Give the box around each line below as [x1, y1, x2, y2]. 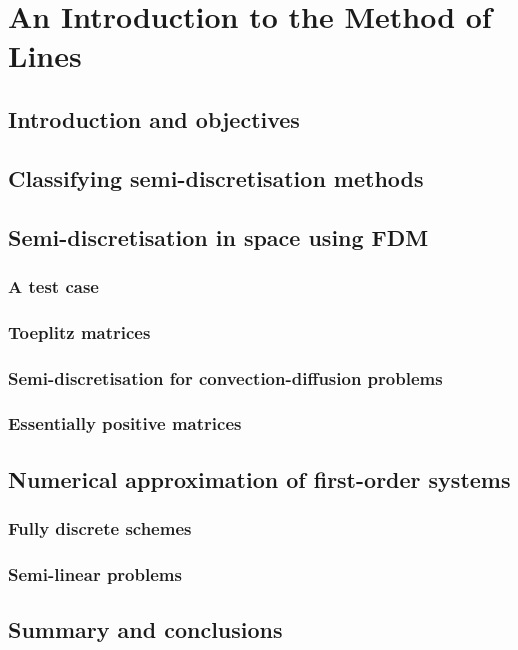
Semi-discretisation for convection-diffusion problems [8, 365, 443, 390]
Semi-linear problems [8, 561, 182, 586]
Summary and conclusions [8, 614, 283, 645]
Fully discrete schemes [8, 515, 192, 540]
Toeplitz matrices [8, 319, 151, 344]
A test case [8, 273, 99, 298]
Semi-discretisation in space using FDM [8, 221, 429, 252]
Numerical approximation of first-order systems [8, 463, 511, 494]
